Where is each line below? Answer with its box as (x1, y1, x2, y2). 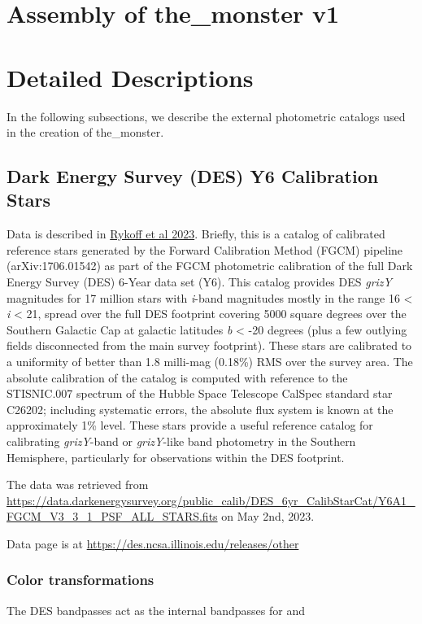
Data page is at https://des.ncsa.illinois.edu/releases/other (7, 535, 299, 552)
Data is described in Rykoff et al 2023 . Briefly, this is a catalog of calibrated (7, 225, 385, 242)
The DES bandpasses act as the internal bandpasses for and (7, 601, 305, 618)
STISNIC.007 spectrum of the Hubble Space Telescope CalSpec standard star (7, 385, 393, 402)
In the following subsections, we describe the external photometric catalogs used (7, 107, 406, 124)
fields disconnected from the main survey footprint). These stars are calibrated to (7, 337, 412, 354)
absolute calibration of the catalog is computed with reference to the (7, 369, 348, 386)
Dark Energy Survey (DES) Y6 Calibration (7, 164, 379, 189)
